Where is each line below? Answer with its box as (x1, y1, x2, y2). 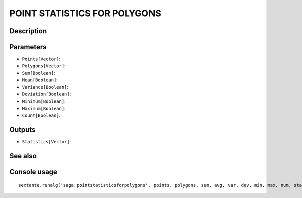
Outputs (9, 126, 36, 134)
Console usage (9, 167, 58, 176)
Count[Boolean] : (22, 112, 61, 118)
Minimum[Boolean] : (22, 98, 66, 104)
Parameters (9, 43, 47, 51)
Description (9, 27, 47, 35)
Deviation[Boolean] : (22, 91, 71, 97)
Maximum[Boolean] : (22, 105, 66, 111)
